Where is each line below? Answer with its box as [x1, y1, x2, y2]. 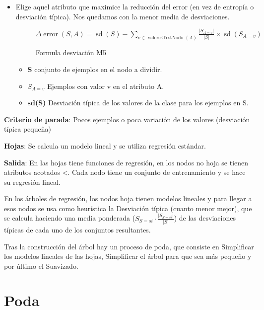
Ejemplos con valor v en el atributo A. [47, 80, 164, 91]
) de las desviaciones [174, 213, 236, 223]
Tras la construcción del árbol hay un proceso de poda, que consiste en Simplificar [4, 241, 254, 251]
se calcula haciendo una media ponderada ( [4, 213, 135, 223]
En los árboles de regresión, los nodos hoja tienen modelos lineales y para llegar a [4, 193, 252, 204]
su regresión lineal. [4, 176, 61, 187]
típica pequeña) [4, 124, 51, 134]
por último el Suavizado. [4, 260, 78, 271]
